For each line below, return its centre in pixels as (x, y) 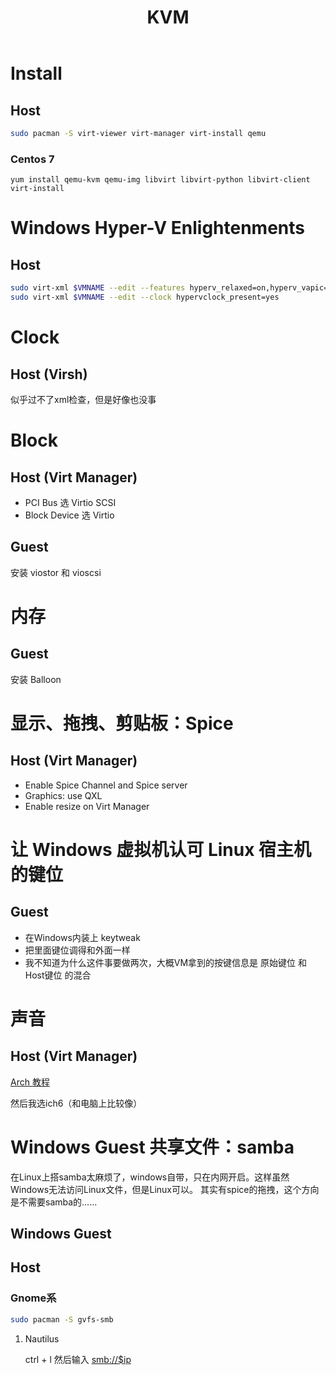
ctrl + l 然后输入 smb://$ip (78, 1359)
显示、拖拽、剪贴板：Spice (122, 723)
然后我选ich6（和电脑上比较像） (76, 1103)
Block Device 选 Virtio (69, 515)
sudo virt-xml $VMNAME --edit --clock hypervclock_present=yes (145, 297)
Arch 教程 (30, 1082)
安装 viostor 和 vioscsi (56, 572)
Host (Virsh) (49, 374)
